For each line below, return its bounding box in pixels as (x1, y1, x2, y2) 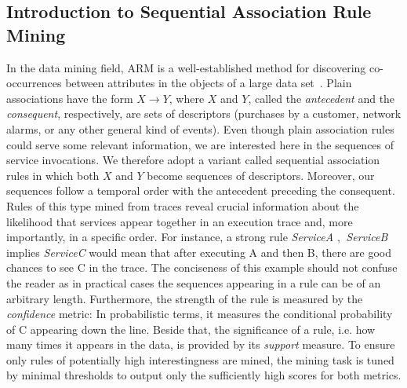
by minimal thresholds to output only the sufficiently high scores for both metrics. (6, 367, 402, 383)
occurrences (6, 75, 62, 91)
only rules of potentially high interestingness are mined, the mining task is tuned (6, 351, 394, 368)
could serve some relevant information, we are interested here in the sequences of (6, 136, 394, 152)
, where (169, 90, 205, 106)
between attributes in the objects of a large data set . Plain (65, 75, 352, 91)
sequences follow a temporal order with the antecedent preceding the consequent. (6, 182, 395, 199)
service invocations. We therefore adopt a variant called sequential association (6, 152, 380, 168)
